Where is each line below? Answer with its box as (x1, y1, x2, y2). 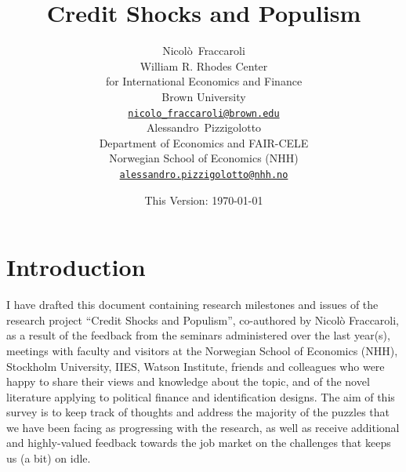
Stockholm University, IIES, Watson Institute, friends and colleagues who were (6, 358, 385, 374)
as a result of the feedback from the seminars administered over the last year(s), (6, 327, 390, 343)
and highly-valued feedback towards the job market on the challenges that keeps (6, 434, 391, 451)
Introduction (6, 251, 146, 283)
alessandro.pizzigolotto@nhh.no (119, 169, 288, 180)
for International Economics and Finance (105, 73, 303, 89)
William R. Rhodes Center (140, 57, 268, 74)
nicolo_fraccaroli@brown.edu (128, 107, 280, 119)
